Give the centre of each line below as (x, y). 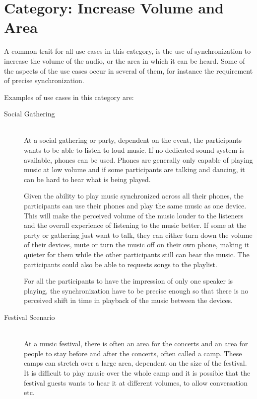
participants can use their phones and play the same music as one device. (135, 206)
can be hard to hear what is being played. (87, 179)
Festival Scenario (30, 317)
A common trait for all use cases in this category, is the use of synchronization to (128, 51)
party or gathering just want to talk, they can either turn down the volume (138, 235)
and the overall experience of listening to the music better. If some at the (135, 225)
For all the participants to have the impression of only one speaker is (128, 281)
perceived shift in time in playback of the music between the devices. (128, 300)
